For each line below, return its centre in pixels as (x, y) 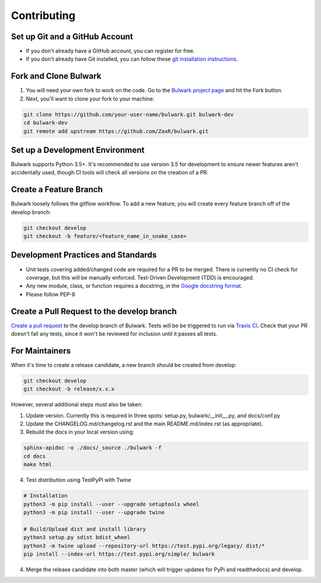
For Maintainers (41, 351)
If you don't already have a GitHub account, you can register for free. (111, 51)
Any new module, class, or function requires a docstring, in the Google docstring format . (134, 286)
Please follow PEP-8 (51, 294)
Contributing (43, 15)
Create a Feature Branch (57, 189)
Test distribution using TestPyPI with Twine (78, 480)
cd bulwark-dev (45, 123)
